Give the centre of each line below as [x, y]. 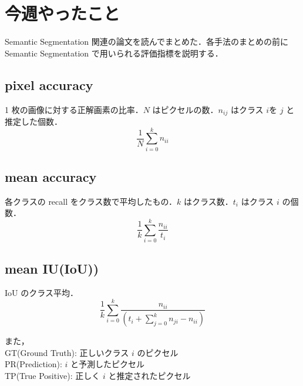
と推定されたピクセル [149, 376]
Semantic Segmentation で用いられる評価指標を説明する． [114, 53]
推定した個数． [33, 121]
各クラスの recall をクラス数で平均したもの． [91, 201]
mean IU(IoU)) [52, 268]
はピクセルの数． [185, 109]
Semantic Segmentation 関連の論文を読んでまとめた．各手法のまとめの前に [147, 41]
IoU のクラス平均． [41, 293]
